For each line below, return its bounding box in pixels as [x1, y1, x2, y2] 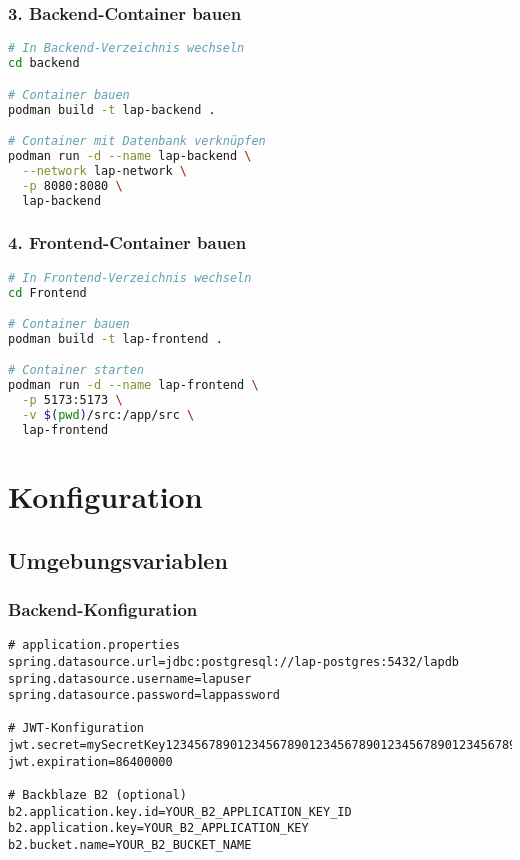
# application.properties [8, 638, 180, 653]
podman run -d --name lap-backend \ [8, 148, 252, 163]
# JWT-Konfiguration [8, 721, 145, 736]
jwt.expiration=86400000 [8, 754, 173, 769]
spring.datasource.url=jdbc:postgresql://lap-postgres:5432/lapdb [8, 654, 460, 669]
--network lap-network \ [22, 163, 188, 178]
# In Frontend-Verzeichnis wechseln [8, 270, 252, 285]
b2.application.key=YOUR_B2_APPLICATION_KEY [8, 821, 309, 836]
